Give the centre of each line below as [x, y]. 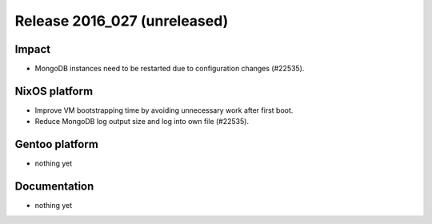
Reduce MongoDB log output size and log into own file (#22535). [142, 122]
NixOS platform [54, 91]
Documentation [54, 187]
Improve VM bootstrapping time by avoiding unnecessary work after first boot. [164, 110]
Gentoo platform [57, 144]
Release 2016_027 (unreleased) [122, 21]
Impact [33, 49]
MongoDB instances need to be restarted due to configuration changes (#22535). [170, 69]
